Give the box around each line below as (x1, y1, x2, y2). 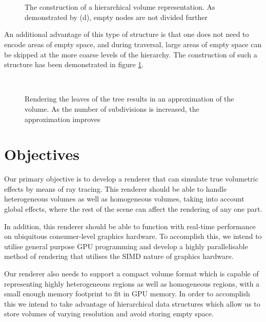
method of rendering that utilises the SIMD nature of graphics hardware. (4, 251, 234, 261)
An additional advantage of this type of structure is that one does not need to (4, 29, 249, 39)
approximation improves (25, 113, 100, 124)
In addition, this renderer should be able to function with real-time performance (4, 220, 256, 231)
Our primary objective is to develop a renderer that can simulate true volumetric (4, 173, 258, 184)
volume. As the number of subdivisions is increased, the (25, 103, 199, 114)
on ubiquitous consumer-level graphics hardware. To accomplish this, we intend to (4, 231, 262, 241)
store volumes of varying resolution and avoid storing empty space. (4, 308, 214, 319)
